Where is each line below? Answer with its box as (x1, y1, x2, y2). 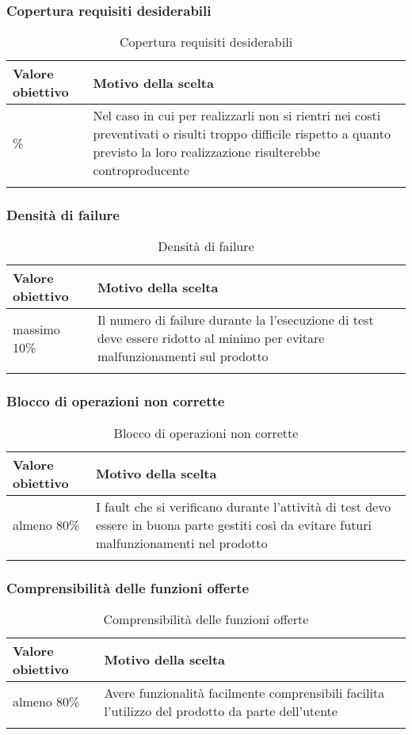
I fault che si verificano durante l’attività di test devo (95, 497, 391, 516)
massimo (13, 319, 60, 338)
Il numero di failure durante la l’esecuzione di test (97, 310, 374, 329)
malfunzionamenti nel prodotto (95, 533, 268, 552)
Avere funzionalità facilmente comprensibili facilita (104, 683, 385, 702)
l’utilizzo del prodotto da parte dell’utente (104, 701, 338, 720)
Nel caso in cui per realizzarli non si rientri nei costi (93, 106, 381, 125)
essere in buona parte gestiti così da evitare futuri (95, 515, 372, 534)
